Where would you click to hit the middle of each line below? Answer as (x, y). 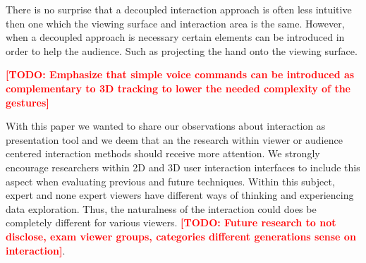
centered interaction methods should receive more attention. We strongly (163, 153)
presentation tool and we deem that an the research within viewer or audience (174, 139)
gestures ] (28, 102)
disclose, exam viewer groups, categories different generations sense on (181, 236)
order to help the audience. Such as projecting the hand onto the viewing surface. (182, 50)
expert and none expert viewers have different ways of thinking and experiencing (180, 195)
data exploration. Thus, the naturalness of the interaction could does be (161, 208)
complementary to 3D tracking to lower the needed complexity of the (178, 88)
